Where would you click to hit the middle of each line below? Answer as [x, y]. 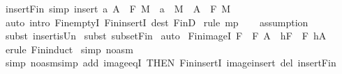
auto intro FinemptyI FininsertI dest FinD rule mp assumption [157, 22]
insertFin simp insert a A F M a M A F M [118, 8]
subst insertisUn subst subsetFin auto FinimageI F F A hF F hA [166, 36]
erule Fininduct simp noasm [69, 49]
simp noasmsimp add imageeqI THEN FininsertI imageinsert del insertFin [171, 63]
